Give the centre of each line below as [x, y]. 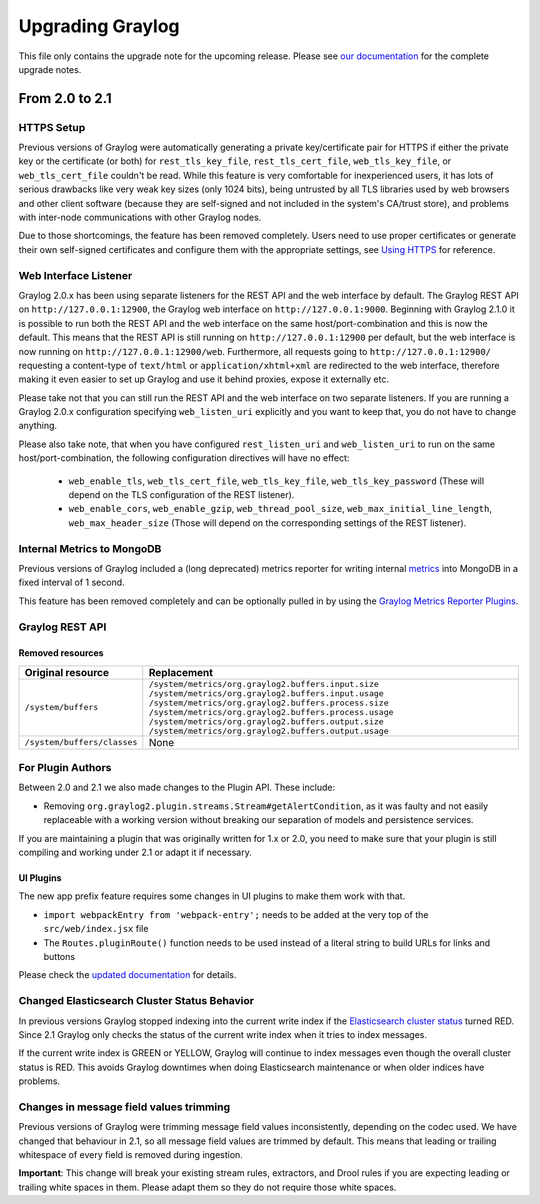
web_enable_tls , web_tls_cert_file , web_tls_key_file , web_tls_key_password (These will [276, 481]
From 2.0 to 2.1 [65, 98]
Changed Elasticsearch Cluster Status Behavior [136, 1001]
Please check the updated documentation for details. [127, 975]
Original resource [67, 672]
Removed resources [61, 653]
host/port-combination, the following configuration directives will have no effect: [184, 458]
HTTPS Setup [52, 127]
